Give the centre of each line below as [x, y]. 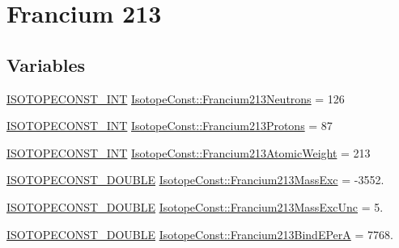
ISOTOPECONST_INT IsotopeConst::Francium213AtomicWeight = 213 [189, 152]
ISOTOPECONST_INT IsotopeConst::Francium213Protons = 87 [170, 126]
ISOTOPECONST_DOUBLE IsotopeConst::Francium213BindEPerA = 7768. [200, 234]
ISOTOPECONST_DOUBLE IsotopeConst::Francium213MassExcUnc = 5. [195, 206]
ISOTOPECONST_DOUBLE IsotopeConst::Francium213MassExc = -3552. [195, 180]
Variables [46, 64]
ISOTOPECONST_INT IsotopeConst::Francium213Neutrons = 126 [176, 98]
